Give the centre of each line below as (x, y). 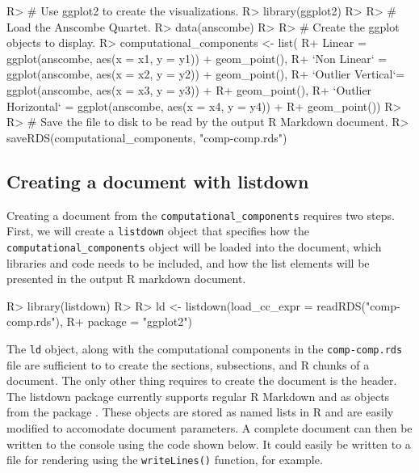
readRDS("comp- (358, 305)
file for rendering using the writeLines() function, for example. (165, 460)
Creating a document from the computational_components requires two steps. (201, 215)
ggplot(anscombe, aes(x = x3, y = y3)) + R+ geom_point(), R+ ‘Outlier (189, 89)
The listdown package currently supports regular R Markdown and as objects (198, 396)
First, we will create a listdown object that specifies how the (158, 231)
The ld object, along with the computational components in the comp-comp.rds (205, 348)
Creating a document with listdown (158, 181)
